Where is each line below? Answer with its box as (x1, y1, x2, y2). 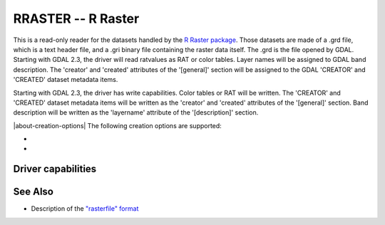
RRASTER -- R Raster (13, 11, 140, 26)
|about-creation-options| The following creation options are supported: (13, 121, 222, 130)
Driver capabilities (13, 163, 97, 175)
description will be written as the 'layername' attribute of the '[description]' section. (13, 108, 259, 117)
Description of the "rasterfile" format (31, 204, 139, 213)
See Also (13, 186, 53, 198)
